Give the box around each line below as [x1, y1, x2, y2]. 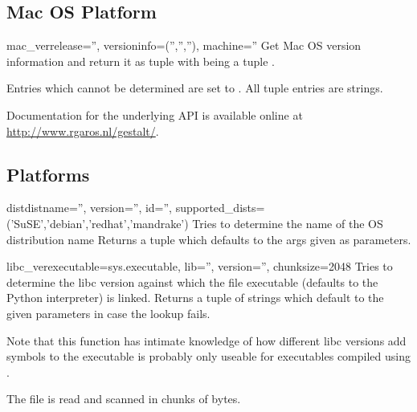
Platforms [6, 161, 90, 186]
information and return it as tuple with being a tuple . [6, 52, 275, 69]
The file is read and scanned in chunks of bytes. [6, 390, 241, 407]
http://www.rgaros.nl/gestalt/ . [6, 122, 159, 139]
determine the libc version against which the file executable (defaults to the [6, 273, 378, 290]
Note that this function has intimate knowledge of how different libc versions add [6, 332, 407, 349]
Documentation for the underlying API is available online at [6, 106, 303, 123]
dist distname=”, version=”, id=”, [6, 199, 173, 216]
